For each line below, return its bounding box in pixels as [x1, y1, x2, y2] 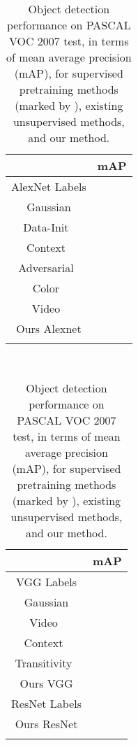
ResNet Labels [11, 695, 82, 712]
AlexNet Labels [11, 178, 86, 194]
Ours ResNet [15, 716, 78, 732]
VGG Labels [15, 574, 77, 590]
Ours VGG [20, 675, 73, 692]
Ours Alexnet [16, 320, 82, 336]
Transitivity [15, 655, 72, 672]
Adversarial [18, 259, 74, 276]
